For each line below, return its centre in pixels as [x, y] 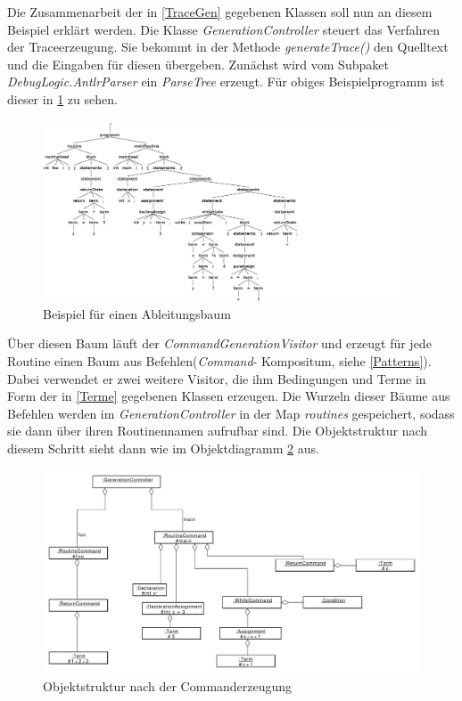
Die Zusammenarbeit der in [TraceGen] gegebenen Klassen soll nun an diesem [220, 12]
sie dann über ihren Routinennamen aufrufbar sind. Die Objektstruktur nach [218, 431]
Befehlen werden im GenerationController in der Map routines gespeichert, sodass [231, 413]
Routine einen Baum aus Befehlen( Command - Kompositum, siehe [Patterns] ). [219, 360]
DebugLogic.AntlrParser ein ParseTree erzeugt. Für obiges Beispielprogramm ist [226, 82]
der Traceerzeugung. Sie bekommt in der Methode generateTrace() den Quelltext [228, 47]
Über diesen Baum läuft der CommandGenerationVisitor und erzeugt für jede [219, 343]
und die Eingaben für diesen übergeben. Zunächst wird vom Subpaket [198, 64]
